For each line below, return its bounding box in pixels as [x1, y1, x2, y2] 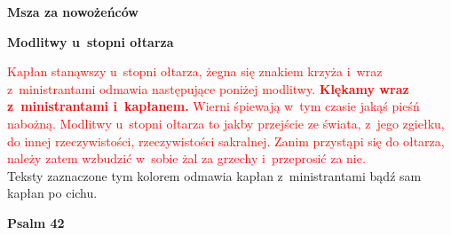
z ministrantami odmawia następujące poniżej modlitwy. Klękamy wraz [7, 79, 409, 98]
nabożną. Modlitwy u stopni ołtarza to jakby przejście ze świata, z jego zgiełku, [7, 114, 445, 132]
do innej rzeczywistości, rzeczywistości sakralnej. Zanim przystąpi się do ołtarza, [7, 131, 445, 150]
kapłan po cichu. [7, 184, 98, 202]
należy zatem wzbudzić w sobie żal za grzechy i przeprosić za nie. [7, 149, 366, 168]
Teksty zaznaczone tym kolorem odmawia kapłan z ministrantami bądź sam [7, 166, 422, 184]
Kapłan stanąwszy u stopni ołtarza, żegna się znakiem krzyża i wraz [7, 62, 383, 81]
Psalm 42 [7, 213, 65, 231]
